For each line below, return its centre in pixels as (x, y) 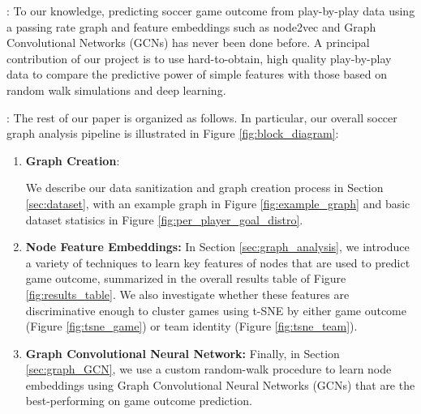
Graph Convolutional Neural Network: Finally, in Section (183, 353)
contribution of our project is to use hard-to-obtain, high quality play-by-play (199, 58)
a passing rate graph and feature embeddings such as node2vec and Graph (191, 26)
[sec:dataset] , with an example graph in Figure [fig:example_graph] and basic (218, 203)
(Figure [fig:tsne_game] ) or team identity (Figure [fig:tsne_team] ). (191, 326)
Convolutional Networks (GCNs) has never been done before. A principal (188, 43)
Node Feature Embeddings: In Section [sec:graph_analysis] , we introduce (217, 247)
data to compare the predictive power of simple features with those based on (197, 74)
